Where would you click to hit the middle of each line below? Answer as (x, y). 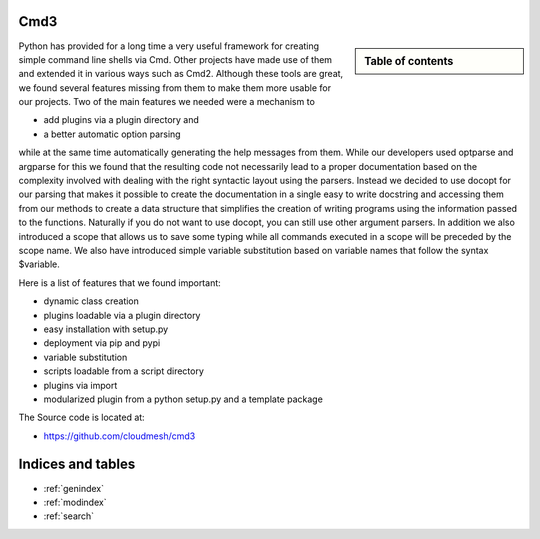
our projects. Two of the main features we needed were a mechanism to (166, 102)
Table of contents (409, 61)
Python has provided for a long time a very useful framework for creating (169, 46)
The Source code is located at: (81, 417)
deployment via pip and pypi (102, 343)
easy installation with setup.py (106, 329)
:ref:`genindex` (74, 488)
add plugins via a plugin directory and (121, 120)
